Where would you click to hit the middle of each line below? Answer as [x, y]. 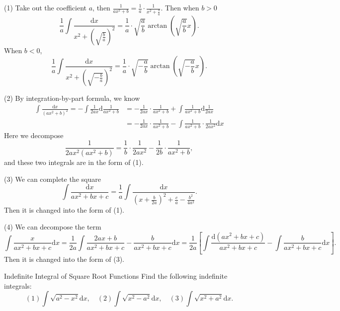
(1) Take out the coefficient [45, 7]
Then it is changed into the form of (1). [64, 210]
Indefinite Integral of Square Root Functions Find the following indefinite [116, 276]
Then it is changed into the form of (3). [64, 259]
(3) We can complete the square [52, 179]
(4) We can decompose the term [53, 226]
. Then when [180, 7]
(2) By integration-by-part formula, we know [72, 98]
